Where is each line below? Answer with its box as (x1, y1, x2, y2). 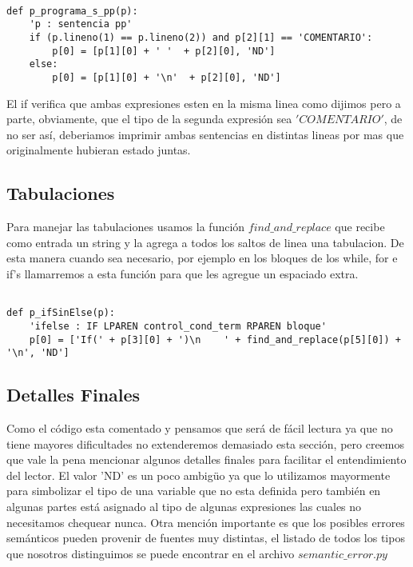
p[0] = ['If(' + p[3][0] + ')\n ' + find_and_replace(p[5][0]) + (29, 333, 401, 345)
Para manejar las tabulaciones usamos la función (6, 218, 245, 235)
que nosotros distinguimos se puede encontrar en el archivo (6, 545, 295, 561)
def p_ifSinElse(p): (6, 307, 116, 319)
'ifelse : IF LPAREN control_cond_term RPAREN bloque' (29, 320, 327, 332)
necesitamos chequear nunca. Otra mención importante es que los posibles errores (6, 513, 405, 530)
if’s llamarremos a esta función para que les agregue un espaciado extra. (6, 265, 359, 282)
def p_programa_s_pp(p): (6, 5, 138, 17)
